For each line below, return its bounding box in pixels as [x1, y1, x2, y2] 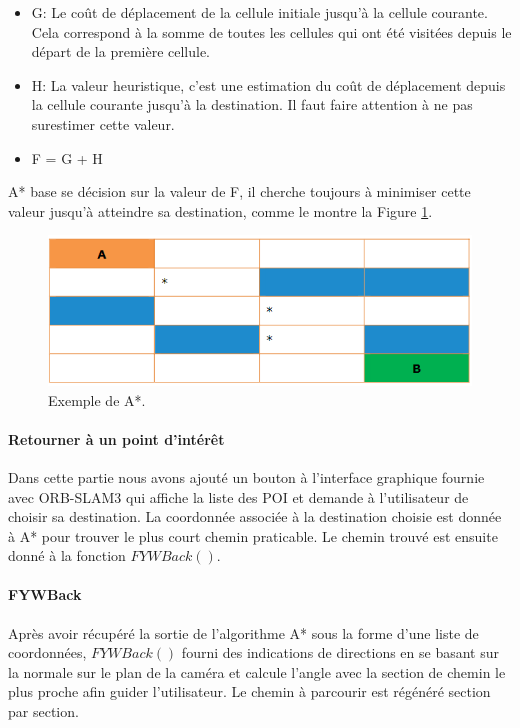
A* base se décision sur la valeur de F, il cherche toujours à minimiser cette [8, 181, 471, 202]
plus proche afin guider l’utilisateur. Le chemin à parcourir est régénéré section [8, 681, 491, 702]
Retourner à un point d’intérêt [8, 428, 225, 449]
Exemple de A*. [48, 389, 146, 410]
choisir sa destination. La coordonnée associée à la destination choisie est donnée [8, 506, 502, 527]
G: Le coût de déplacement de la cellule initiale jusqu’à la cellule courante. [31, 2, 488, 22]
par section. [8, 701, 79, 722]
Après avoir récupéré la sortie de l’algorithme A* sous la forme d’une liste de [8, 622, 479, 643]
